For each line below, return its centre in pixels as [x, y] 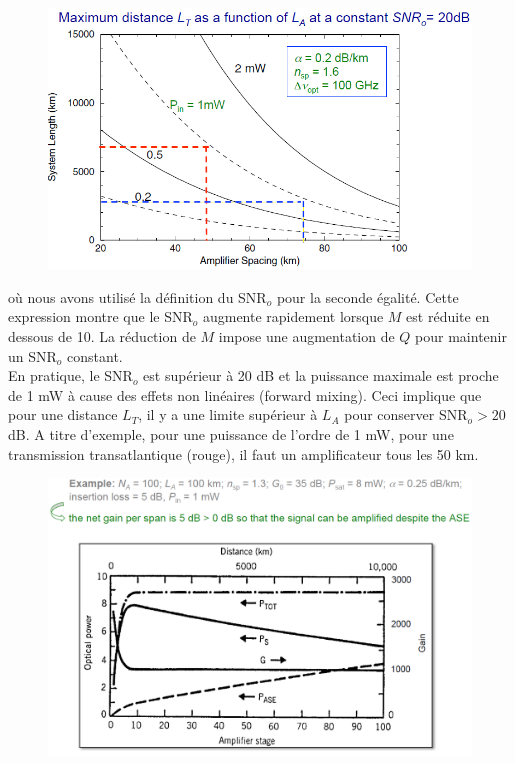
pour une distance [63, 414]
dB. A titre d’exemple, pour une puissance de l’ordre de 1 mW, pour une [231, 433]
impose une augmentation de [306, 335]
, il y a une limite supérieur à [228, 414]
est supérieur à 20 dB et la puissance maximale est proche [321, 375]
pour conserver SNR [406, 414]
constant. [95, 355]
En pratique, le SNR [70, 375]
